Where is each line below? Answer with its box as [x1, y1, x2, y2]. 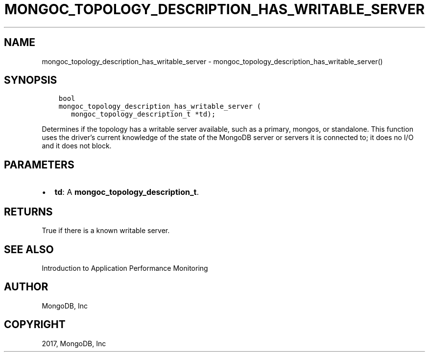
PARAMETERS [4, 158, 74, 171]
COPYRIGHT [4, 318, 66, 331]
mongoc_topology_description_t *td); [71, 110, 216, 119]
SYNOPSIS [4, 74, 57, 87]
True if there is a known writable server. [42, 226, 170, 235]
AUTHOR [4, 281, 48, 293]
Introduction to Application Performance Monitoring [42, 263, 208, 272]
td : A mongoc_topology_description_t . [54, 187, 199, 197]
